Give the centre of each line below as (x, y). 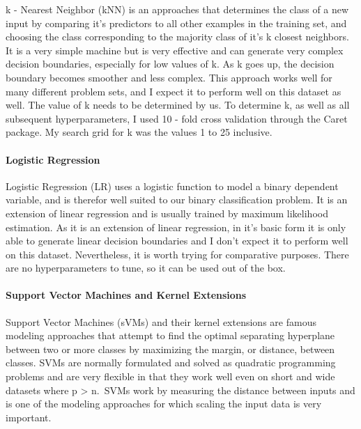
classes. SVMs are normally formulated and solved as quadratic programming (171, 362)
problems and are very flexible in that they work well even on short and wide (170, 376)
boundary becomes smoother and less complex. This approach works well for (169, 77)
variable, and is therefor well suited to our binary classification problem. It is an (177, 200)
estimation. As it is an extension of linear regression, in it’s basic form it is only (176, 227)
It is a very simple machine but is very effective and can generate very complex (175, 50)
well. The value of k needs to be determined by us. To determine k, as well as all (178, 105)
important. (29, 417)
